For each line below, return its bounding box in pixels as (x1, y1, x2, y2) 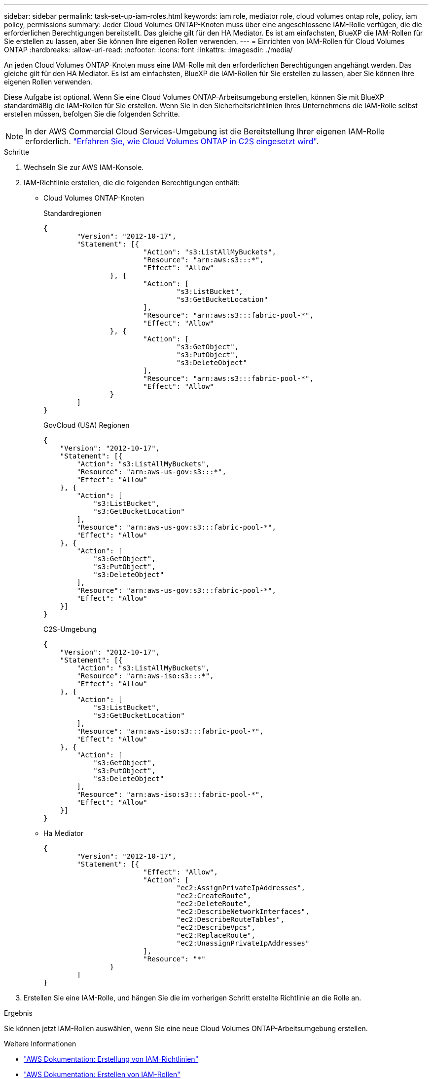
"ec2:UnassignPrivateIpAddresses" (176, 939, 310, 947)
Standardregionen (43, 209, 102, 217)
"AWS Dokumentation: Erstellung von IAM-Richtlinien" (24, 1055, 199, 1063)
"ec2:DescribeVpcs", (176, 923, 255, 931)
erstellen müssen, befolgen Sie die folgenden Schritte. (4, 110, 180, 118)
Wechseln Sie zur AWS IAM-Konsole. (24, 163, 144, 171)
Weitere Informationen (4, 1039, 76, 1048)
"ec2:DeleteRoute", (176, 900, 252, 908)
